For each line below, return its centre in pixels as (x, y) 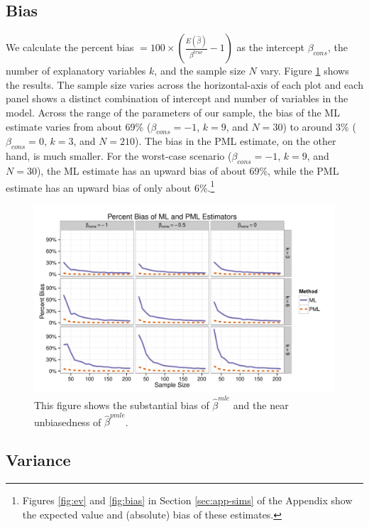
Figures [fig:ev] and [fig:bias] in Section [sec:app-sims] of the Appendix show (187, 500)
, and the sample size (200, 71)
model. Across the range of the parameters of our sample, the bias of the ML (173, 112)
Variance (38, 460)
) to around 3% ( (319, 126)
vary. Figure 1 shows (304, 71)
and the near (261, 405)
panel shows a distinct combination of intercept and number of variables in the (177, 98)
